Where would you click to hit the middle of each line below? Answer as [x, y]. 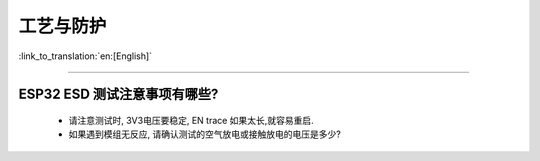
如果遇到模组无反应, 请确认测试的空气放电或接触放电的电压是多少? [205, 134]
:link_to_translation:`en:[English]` [85, 56]
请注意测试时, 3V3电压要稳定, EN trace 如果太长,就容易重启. [191, 120]
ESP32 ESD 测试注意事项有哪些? [118, 94]
